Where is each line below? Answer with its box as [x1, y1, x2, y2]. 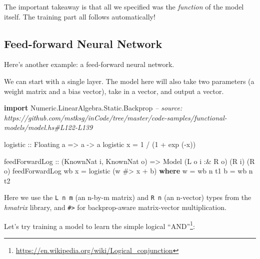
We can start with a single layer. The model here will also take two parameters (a [4, 75, 254, 86]
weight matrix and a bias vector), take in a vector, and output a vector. [4, 85, 224, 96]
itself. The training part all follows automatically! [4, 11, 155, 21]
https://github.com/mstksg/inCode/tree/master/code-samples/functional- [4, 112, 227, 122]
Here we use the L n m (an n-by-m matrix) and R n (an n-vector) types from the [4, 192, 251, 202]
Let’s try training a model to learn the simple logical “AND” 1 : [4, 219, 195, 231]
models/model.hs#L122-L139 [4, 122, 93, 132]
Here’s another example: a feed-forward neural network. [4, 59, 174, 69]
